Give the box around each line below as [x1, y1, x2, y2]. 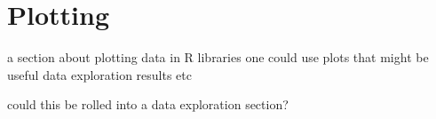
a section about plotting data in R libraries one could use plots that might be [7, 48, 429, 67]
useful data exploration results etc [7, 65, 192, 83]
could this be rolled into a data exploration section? [7, 95, 289, 114]
